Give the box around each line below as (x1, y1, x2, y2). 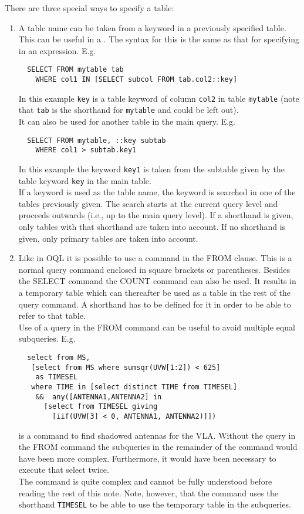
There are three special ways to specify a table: (5, 2, 174, 14)
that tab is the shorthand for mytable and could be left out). (18, 104, 239, 116)
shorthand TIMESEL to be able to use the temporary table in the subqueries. (18, 498, 291, 510)
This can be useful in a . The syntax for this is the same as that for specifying (18, 33, 300, 45)
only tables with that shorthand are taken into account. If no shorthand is (18, 221, 286, 232)
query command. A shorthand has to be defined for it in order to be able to (18, 298, 291, 310)
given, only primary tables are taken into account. (18, 232, 198, 244)
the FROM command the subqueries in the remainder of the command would (18, 440, 298, 453)
